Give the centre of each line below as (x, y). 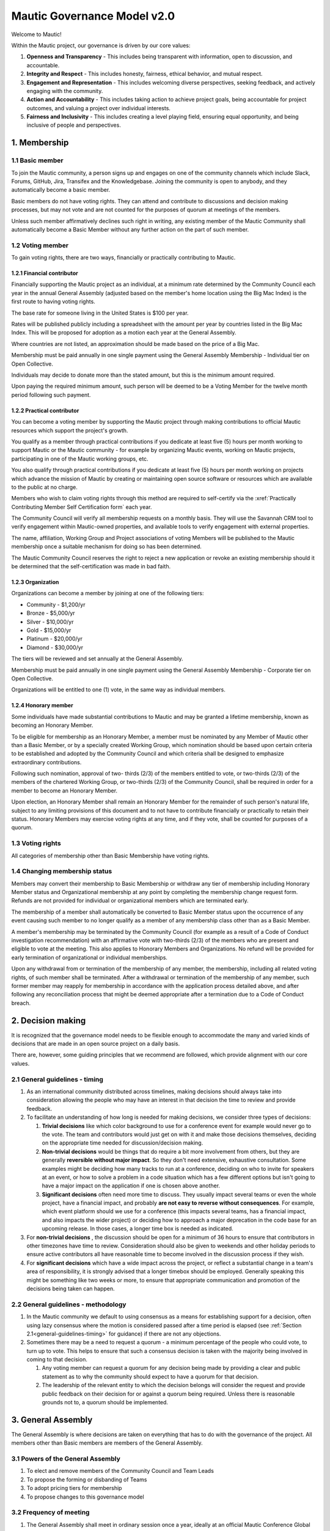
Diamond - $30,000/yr (55, 647)
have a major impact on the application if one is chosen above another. (131, 1186)
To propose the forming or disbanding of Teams (87, 1480)
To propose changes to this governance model (85, 1497)
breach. (21, 1003)
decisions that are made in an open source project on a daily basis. (96, 1044)
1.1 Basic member (37, 160)
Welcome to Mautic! (36, 34)
